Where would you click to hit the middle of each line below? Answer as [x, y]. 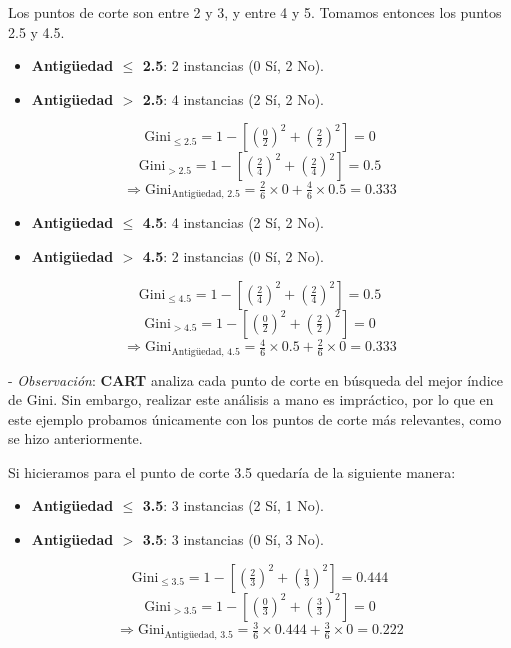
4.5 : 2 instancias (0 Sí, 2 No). [233, 255]
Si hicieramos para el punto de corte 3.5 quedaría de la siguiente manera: [232, 471]
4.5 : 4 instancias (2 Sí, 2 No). [233, 222]
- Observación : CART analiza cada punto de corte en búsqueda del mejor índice [256, 379]
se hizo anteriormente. [75, 438]
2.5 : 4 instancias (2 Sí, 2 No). [233, 98]
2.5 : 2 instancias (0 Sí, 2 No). [233, 65]
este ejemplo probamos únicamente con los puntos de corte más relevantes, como [255, 418]
